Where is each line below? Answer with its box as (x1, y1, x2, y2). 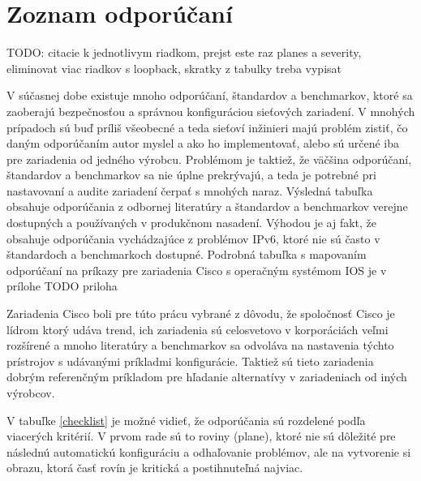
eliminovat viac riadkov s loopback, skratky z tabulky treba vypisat (6, 59, 342, 76)
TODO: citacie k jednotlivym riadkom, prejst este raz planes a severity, (6, 44, 362, 61)
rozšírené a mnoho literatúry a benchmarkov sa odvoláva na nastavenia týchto (6, 337, 394, 354)
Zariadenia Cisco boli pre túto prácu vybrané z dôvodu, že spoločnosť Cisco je (6, 305, 395, 322)
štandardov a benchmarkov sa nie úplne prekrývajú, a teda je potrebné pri (6, 166, 376, 183)
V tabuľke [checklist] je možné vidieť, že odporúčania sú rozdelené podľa (6, 411, 366, 428)
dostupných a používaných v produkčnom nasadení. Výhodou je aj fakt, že (6, 214, 377, 231)
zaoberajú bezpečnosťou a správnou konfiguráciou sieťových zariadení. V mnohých (6, 102, 415, 119)
